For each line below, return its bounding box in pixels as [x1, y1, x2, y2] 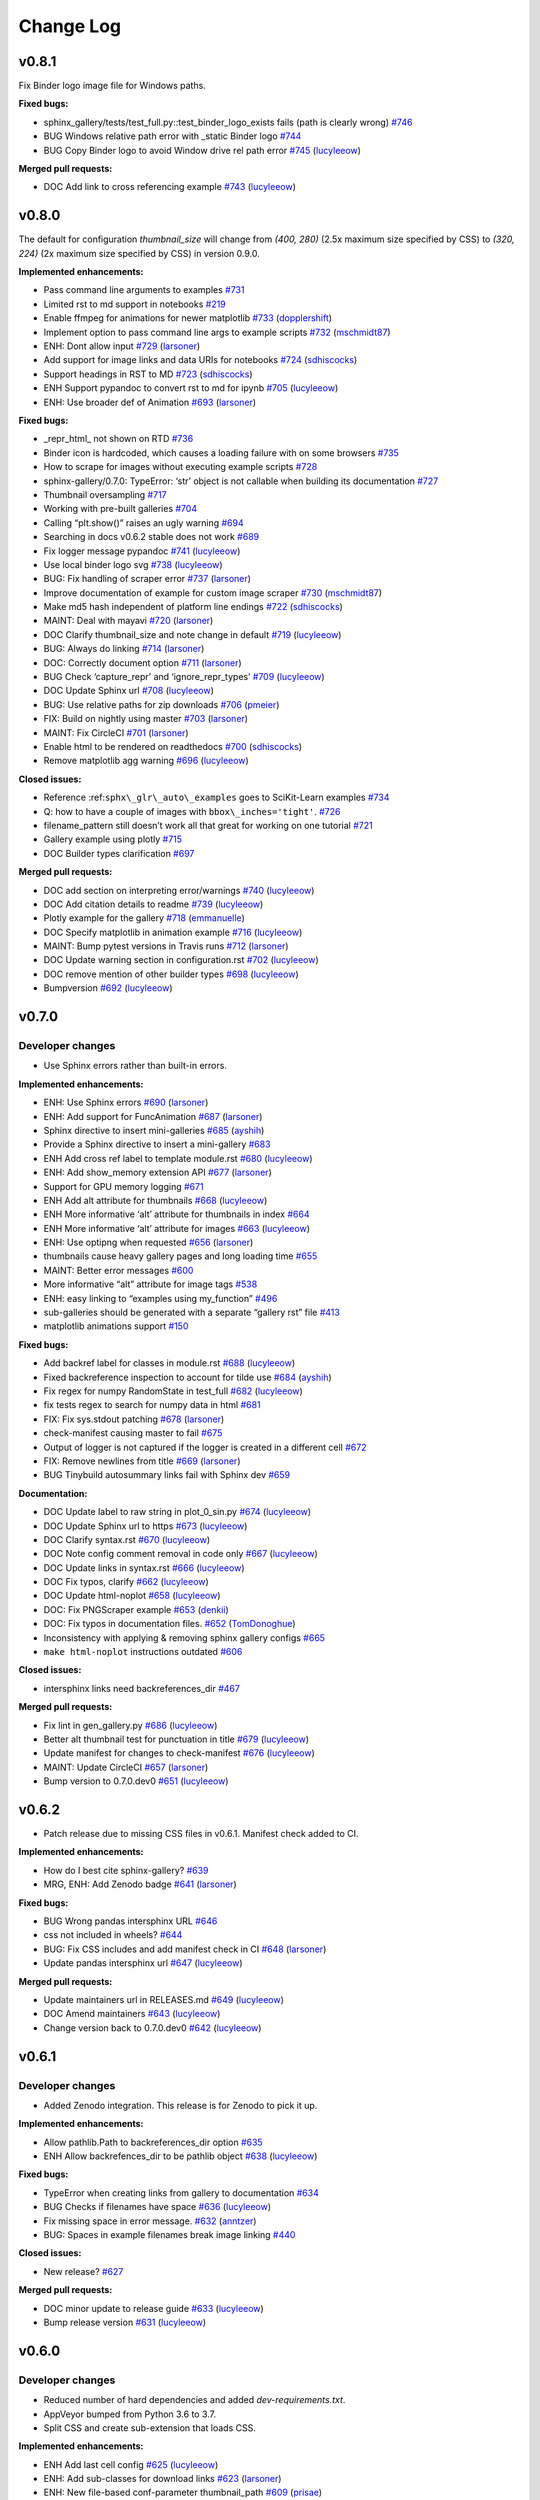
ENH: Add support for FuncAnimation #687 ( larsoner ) [43, 1110, 263, 1122]
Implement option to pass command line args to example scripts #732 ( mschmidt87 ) [43, 326, 391, 338]
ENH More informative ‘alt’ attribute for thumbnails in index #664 [43, 1208, 310, 1220]
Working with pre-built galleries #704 [43, 503, 198, 515]
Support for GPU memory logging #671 [43, 1180, 204, 1192]
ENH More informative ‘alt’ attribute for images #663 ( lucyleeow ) [43, 1222, 310, 1234]
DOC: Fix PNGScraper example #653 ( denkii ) [43, 1603, 229, 1615]
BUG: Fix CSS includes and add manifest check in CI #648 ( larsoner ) [43, 1943, 327, 1955]
